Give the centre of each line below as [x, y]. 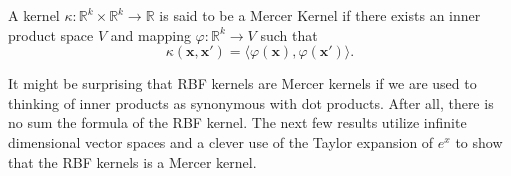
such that [289, 34]
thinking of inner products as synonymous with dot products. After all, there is [251, 102]
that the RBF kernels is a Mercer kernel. [132, 161]
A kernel [34, 15]
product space [51, 34]
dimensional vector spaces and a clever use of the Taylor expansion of [221, 141]
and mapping [150, 34]
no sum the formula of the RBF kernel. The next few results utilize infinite [237, 122]
